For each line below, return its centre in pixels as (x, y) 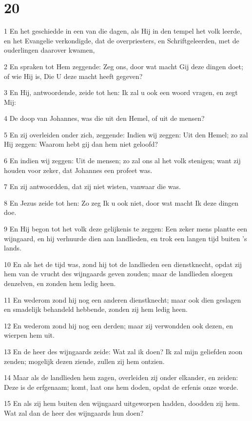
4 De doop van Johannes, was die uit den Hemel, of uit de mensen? (104, 118)
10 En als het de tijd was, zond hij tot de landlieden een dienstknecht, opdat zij (123, 264)
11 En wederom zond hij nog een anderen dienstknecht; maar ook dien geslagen (123, 299)
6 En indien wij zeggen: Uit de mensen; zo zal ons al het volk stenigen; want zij (122, 161)
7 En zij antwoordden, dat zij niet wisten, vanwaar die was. (92, 186)
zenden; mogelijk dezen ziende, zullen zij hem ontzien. (84, 361)
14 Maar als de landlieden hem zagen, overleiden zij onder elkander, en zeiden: (121, 377)
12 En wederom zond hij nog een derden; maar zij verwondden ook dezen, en (119, 325)
